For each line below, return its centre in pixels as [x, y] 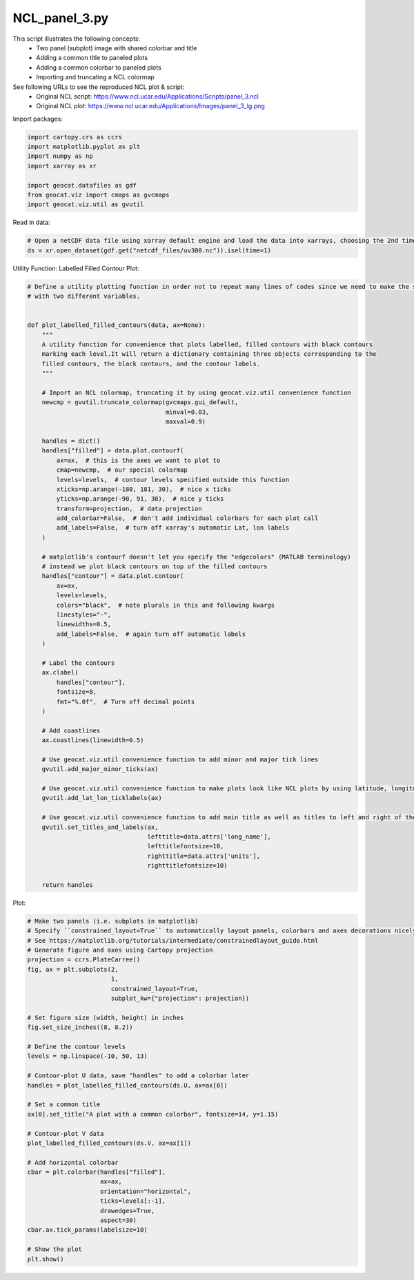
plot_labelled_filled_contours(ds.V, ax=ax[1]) [109, 1143]
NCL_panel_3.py [61, 18]
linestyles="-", [84, 615]
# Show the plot [55, 1249]
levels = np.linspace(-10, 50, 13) [87, 1056]
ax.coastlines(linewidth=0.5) [93, 740]
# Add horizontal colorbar [73, 1162]
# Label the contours [78, 663]
